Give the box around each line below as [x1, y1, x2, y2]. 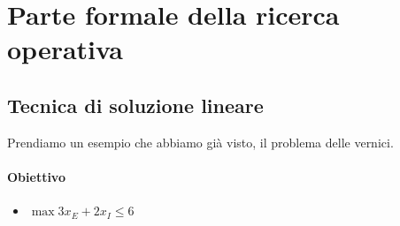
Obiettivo [7, 167, 65, 185]
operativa [7, 31, 123, 67]
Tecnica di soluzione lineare [7, 91, 264, 118]
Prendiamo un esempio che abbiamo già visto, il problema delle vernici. [7, 132, 394, 151]
